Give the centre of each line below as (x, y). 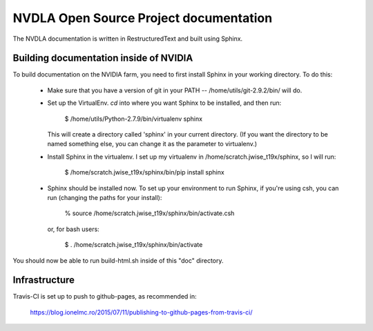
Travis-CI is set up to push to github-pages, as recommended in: (105, 297)
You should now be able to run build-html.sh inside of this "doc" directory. (118, 260)
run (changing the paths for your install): (105, 197)
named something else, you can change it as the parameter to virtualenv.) (152, 144)
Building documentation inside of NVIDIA (103, 58)
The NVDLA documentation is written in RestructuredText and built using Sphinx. (128, 39)
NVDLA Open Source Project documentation (143, 18)
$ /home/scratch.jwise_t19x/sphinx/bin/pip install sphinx (144, 172)
